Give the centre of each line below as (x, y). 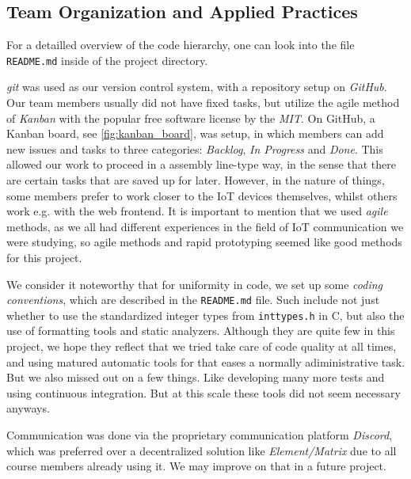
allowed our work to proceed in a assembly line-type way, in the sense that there (201, 164)
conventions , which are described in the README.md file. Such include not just (193, 300)
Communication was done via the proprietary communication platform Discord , (200, 435)
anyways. (28, 408)
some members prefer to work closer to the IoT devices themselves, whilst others (202, 195)
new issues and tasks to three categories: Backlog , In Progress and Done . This (195, 148)
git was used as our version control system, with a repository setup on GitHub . (197, 87)
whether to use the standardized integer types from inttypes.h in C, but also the (205, 315)
